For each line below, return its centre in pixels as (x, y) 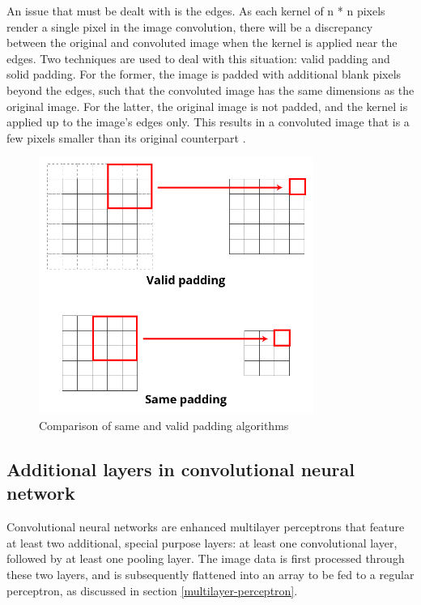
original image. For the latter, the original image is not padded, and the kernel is (207, 106)
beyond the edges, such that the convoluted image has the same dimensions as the (210, 89)
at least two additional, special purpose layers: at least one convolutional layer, (202, 542)
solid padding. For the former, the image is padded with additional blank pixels (204, 74)
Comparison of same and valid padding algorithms (164, 425)
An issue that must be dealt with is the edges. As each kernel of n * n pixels (196, 11)
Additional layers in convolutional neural (181, 469)
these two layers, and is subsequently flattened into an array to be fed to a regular (210, 574)
